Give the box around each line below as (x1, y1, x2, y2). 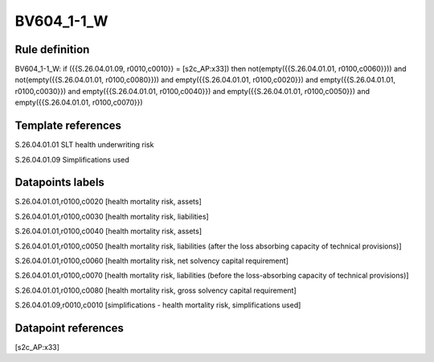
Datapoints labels (14, 175, 104, 189)
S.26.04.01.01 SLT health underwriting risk (14, 140, 154, 150)
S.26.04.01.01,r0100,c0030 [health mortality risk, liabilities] (14, 212, 209, 221)
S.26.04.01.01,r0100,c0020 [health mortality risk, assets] (14, 197, 203, 207)
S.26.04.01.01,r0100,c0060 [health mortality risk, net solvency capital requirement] (14, 256, 289, 265)
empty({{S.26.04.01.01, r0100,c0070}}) (14, 97, 144, 108)
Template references (14, 119, 122, 133)
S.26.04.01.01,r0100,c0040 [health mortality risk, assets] (14, 226, 203, 237)
